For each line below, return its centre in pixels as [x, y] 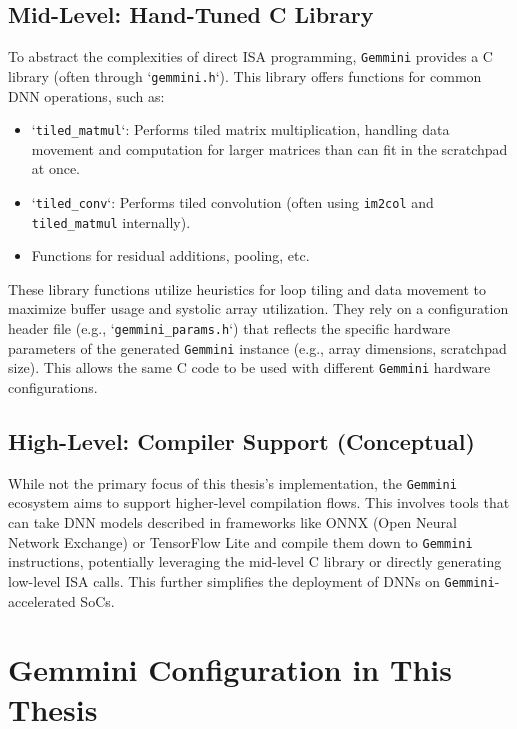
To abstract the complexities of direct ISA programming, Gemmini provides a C [250, 56]
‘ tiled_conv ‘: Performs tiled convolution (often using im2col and [232, 201]
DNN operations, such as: [86, 95]
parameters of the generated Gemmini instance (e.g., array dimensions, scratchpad [257, 347]
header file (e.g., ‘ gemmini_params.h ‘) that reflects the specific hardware [229, 328]
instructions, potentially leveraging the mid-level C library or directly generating [255, 561]
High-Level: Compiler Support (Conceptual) [241, 441]
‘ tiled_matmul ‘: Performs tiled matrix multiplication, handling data [240, 129]
